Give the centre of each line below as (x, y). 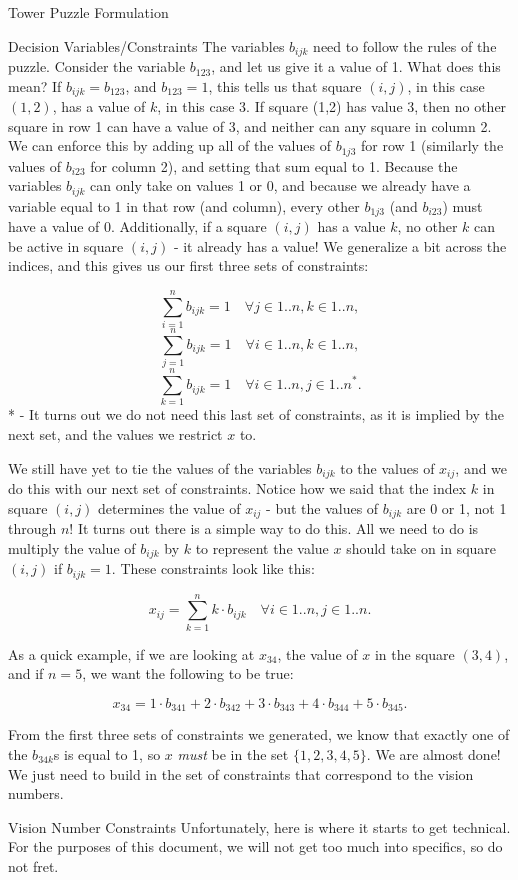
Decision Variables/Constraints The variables (146, 45)
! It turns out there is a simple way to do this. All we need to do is (274, 528)
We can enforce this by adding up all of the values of (169, 145)
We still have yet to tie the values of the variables (160, 467)
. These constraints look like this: (213, 568)
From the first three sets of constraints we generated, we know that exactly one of (259, 734)
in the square (414, 653)
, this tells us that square (285, 85)
